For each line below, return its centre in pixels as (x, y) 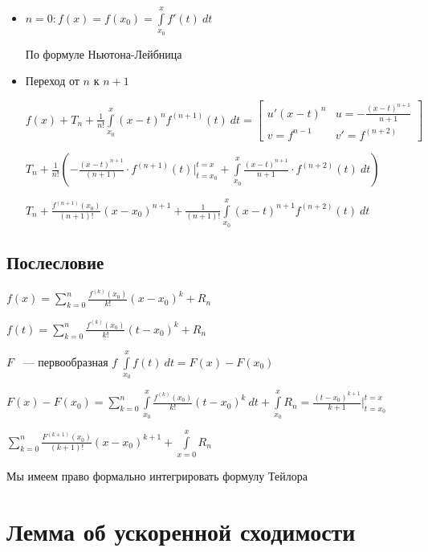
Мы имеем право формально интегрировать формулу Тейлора (157, 476)
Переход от (52, 81)
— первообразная (65, 361)
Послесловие (55, 262)
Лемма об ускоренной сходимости (181, 531)
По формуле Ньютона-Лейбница (104, 53)
